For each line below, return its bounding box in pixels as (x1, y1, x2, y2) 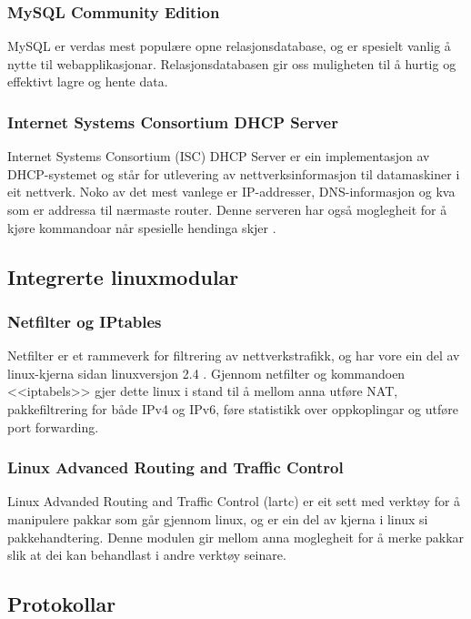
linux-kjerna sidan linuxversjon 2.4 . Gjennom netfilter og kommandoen (7, 363, 406, 382)
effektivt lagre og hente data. (7, 72, 168, 91)
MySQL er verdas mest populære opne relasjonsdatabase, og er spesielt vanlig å (7, 36, 451, 56)
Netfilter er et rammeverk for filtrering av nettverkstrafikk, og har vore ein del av (7, 346, 460, 365)
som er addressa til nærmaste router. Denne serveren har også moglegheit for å (7, 200, 447, 218)
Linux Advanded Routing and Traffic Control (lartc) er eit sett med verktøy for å (7, 492, 461, 511)
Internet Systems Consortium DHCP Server (7, 110, 338, 133)
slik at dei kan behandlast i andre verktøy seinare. (7, 545, 286, 564)
